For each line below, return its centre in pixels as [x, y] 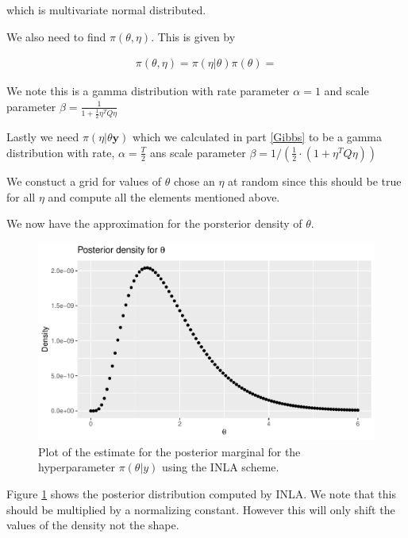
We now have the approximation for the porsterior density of [154, 223]
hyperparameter [77, 467]
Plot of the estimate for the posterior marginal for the [169, 451]
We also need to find [56, 36]
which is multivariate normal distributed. [106, 10]
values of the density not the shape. [93, 525]
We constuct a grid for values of [84, 181]
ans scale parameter [198, 152]
